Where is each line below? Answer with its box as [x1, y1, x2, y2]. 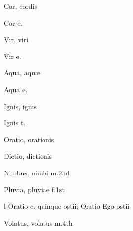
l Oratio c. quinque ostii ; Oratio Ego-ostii [4, 201, 130, 211]
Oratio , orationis [4, 134, 54, 144]
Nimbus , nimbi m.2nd [4, 167, 70, 177]
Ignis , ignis [4, 101, 37, 111]
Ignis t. [4, 117, 26, 128]
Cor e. [4, 17, 23, 28]
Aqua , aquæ [4, 67, 41, 78]
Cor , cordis [4, 1, 38, 11]
